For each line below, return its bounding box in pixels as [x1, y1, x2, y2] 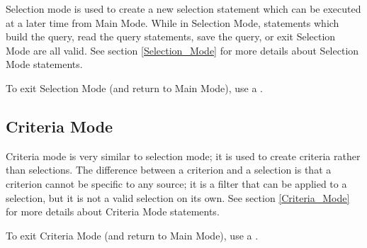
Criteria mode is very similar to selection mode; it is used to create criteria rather [6, 148, 361, 163]
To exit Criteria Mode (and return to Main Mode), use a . [6, 227, 259, 242]
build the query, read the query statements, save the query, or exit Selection [6, 29, 336, 44]
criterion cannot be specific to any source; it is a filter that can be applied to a [6, 176, 347, 191]
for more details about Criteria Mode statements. [6, 204, 220, 219]
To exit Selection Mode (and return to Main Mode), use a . [6, 80, 264, 95]
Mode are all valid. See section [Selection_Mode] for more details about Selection [6, 43, 359, 57]
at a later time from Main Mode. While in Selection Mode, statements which [6, 15, 339, 30]
